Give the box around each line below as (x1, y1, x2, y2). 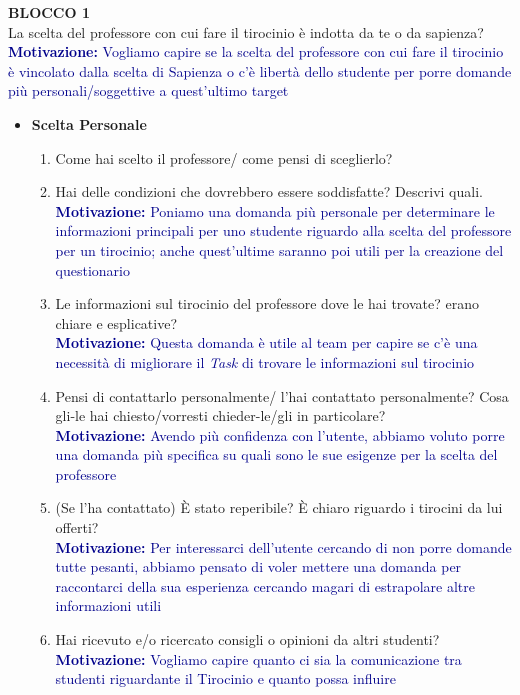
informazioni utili (55, 595, 162, 616)
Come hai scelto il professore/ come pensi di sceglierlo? (55, 147, 393, 168)
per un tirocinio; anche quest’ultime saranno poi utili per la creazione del (55, 239, 504, 260)
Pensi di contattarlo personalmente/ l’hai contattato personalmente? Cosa (55, 385, 509, 406)
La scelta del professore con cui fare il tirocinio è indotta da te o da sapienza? (8, 21, 484, 42)
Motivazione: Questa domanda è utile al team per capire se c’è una (55, 332, 478, 353)
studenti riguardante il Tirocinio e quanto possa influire (55, 668, 396, 689)
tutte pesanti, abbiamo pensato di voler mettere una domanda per (55, 556, 462, 577)
